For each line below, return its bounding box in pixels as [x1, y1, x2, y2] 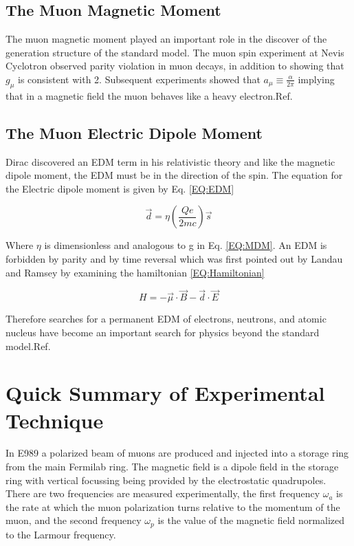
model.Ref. [5, 338, 51, 353]
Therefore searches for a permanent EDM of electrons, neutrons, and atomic [5, 312, 327, 326]
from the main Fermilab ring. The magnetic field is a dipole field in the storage [5, 459, 339, 474]
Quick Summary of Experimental [5, 379, 325, 407]
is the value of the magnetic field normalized [157, 513, 344, 527]
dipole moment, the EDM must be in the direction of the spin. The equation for [5, 168, 343, 182]
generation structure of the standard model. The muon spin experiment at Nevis [5, 45, 344, 59]
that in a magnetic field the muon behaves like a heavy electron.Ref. [5, 88, 293, 102]
